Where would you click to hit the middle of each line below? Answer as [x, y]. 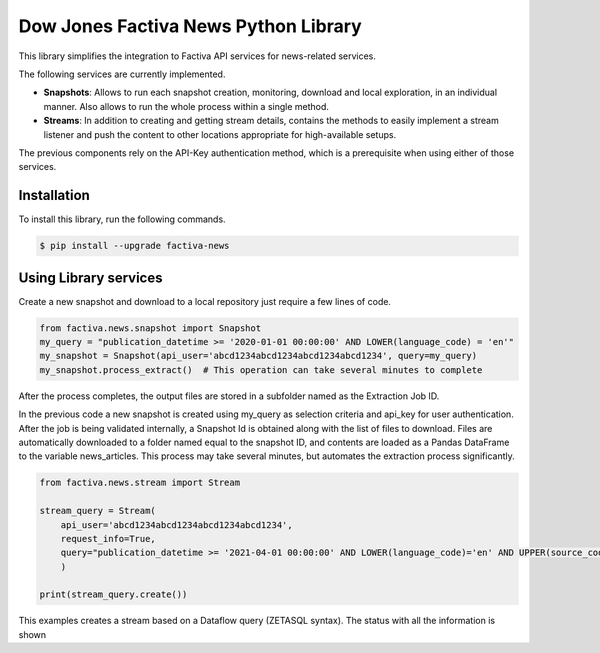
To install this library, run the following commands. [122, 219]
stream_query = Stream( [98, 511]
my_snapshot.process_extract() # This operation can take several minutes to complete [261, 369]
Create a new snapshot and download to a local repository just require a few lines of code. [205, 301]
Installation [54, 195]
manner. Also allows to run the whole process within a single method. [186, 106]
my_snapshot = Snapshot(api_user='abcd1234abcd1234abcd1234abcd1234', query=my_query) [258, 356]
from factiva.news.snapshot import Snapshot [150, 328]
